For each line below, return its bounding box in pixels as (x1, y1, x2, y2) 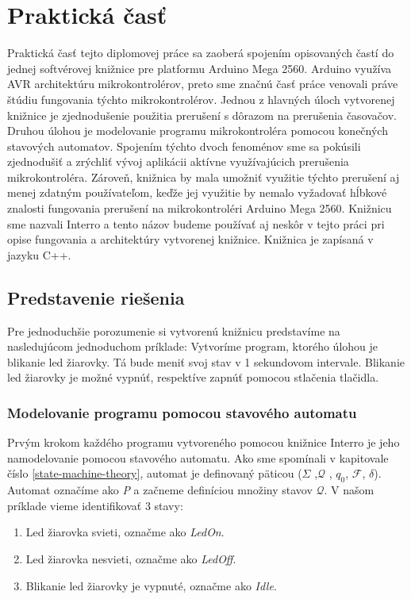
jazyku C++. (7, 246, 71, 263)
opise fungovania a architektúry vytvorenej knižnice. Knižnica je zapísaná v (7, 231, 374, 248)
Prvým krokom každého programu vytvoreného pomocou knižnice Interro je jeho (7, 434, 400, 451)
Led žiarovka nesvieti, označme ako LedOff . (25, 551, 236, 566)
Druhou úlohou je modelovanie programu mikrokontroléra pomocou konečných (7, 122, 388, 139)
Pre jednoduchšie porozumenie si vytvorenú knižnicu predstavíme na (7, 322, 340, 339)
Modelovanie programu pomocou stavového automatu (7, 402, 357, 422)
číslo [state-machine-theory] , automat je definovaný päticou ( (7, 465, 302, 482)
